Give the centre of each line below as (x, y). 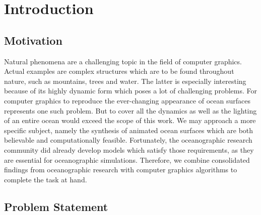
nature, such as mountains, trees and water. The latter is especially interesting (125, 81)
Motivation (33, 40)
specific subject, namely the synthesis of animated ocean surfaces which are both (129, 130)
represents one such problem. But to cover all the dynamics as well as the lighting (130, 110)
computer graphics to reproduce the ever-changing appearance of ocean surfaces (127, 100)
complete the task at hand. (46, 179)
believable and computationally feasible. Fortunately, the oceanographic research (128, 140)
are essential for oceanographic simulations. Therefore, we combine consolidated (127, 159)
